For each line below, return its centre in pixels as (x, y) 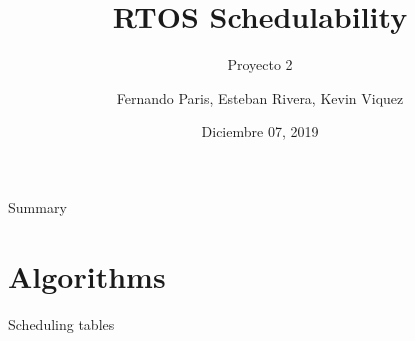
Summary (37, 206)
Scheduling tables (61, 323)
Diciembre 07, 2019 (260, 131)
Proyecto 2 (260, 64)
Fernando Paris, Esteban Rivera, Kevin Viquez (260, 97)
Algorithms (87, 275)
